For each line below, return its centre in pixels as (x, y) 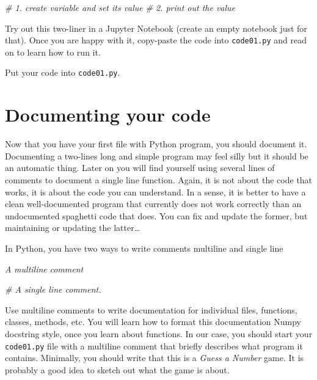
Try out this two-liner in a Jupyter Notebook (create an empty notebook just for (156, 28)
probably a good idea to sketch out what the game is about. (117, 369)
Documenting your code (108, 115)
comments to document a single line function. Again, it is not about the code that (159, 180)
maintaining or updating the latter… (73, 228)
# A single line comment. (53, 289)
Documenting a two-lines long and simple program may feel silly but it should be (157, 155)
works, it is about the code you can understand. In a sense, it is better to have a (155, 192)
